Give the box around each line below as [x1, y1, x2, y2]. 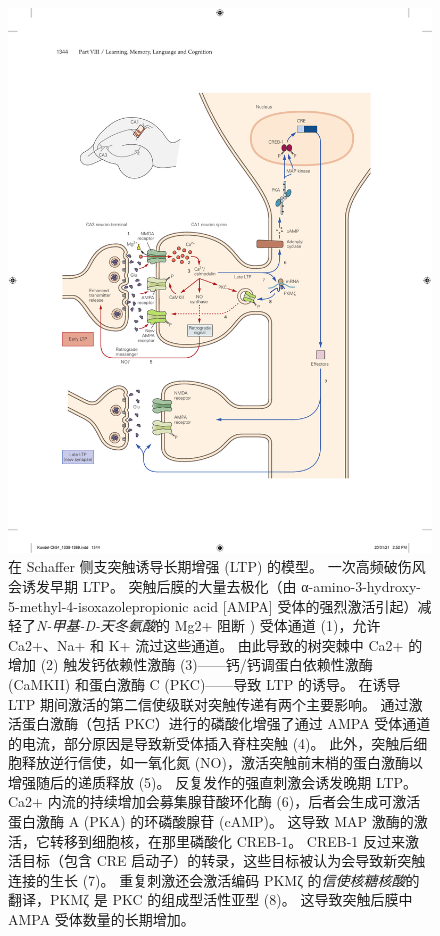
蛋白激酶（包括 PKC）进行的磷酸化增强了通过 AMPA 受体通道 [21, 713, 431, 734]
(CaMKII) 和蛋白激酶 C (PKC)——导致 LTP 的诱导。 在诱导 [8, 673, 401, 694]
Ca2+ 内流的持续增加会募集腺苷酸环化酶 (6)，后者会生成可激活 [8, 791, 421, 812]
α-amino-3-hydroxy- [301, 575, 421, 596]
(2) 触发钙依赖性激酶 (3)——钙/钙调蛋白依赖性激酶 [40, 654, 373, 675]
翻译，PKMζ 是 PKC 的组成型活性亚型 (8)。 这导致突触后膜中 [8, 889, 413, 910]
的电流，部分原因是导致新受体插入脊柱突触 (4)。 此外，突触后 [8, 732, 414, 753]
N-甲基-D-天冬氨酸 [36, 615, 157, 636]
